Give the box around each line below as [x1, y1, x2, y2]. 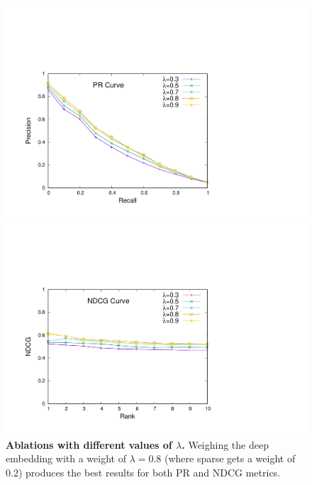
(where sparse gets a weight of [165, 451, 296, 466]
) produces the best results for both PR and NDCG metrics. [18, 464, 281, 479]
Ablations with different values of [6, 437, 172, 452]
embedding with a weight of [6, 451, 126, 466]
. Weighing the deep [182, 437, 269, 452]
